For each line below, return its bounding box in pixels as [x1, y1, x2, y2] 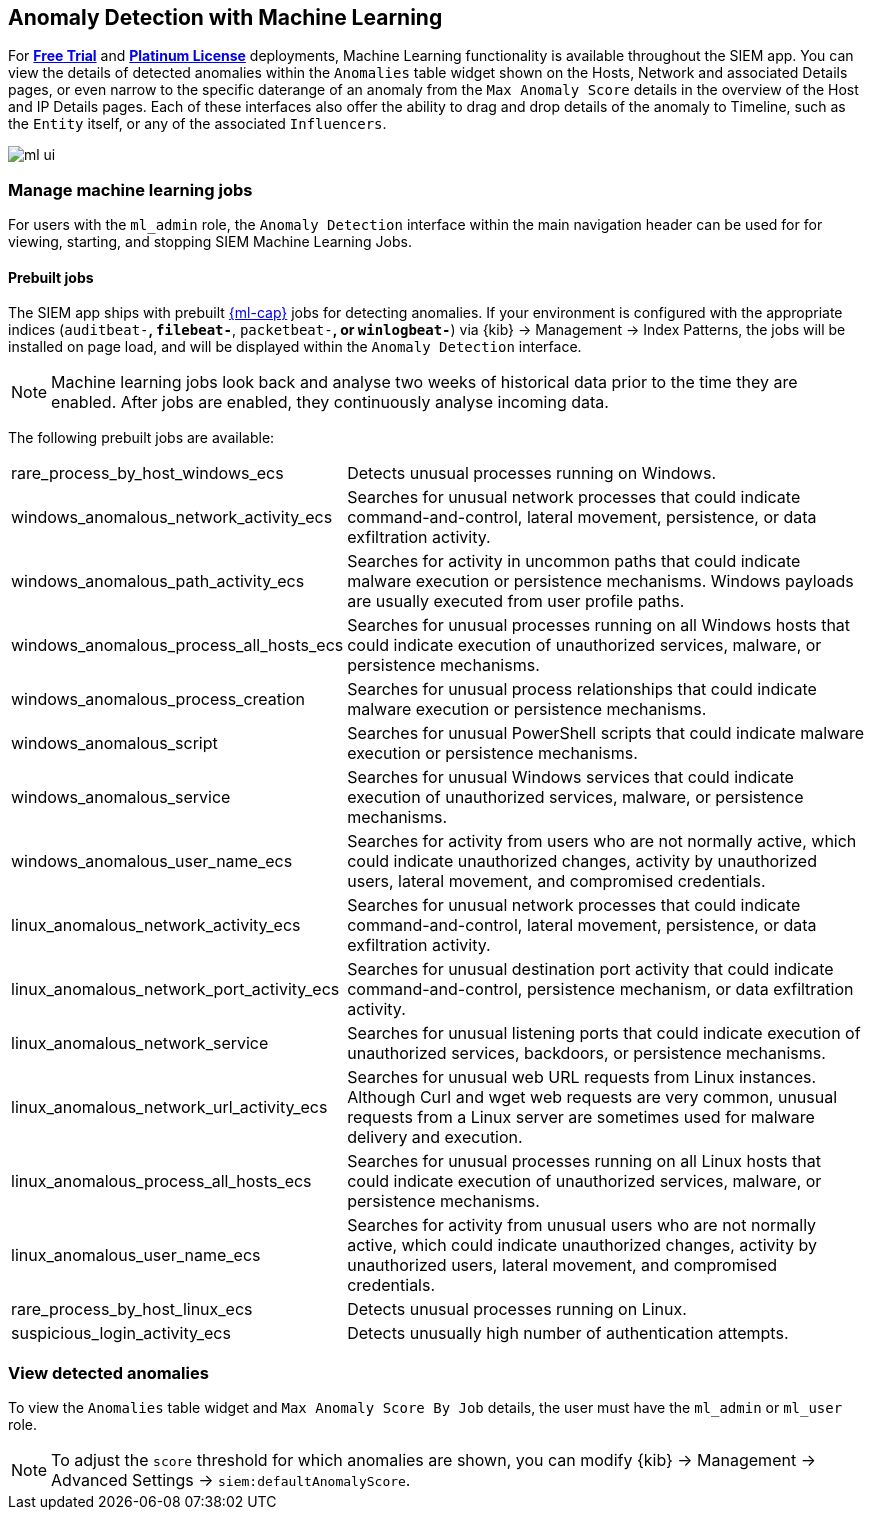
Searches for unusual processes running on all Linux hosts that [347, 1151, 821, 1172]
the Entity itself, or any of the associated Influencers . [8, 115, 387, 133]
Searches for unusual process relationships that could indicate [347, 679, 817, 700]
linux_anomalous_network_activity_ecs [11, 915, 301, 936]
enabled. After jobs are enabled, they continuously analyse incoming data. [51, 392, 609, 413]
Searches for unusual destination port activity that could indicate [347, 959, 834, 980]
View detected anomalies [8, 1362, 209, 1383]
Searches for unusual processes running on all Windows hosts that [347, 615, 851, 636]
